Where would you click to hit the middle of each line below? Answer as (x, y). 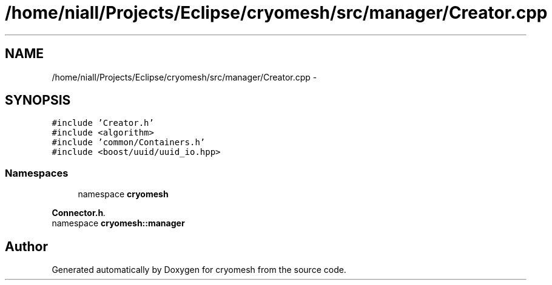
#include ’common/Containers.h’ (129, 142)
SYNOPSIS (38, 100)
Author (26, 246)
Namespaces (37, 173)
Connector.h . (79, 213)
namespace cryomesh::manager (118, 223)
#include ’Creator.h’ (103, 123)
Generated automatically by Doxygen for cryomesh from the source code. (199, 270)
